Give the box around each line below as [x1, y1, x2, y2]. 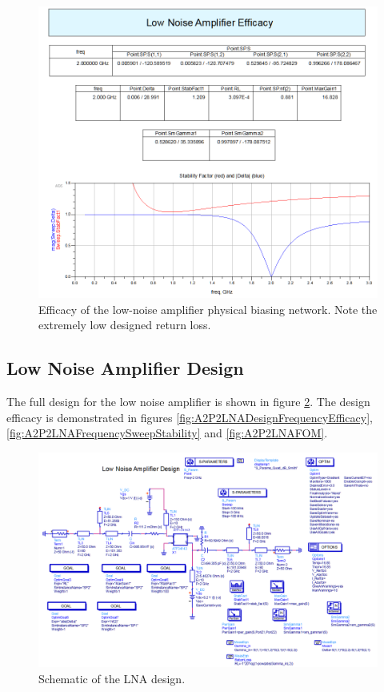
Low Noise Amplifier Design [6, 356, 244, 380]
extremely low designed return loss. [38, 316, 211, 333]
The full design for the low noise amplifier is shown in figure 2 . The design [6, 393, 370, 410]
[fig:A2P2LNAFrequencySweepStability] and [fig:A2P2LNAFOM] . [6, 424, 328, 441]
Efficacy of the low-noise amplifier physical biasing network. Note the [38, 300, 378, 317]
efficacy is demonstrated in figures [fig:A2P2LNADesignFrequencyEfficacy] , [6, 408, 373, 425]
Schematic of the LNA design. [38, 670, 186, 686]
